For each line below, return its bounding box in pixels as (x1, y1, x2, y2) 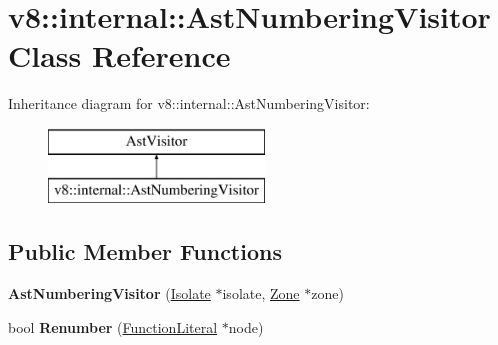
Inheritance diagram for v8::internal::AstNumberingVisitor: (8, 93, 370, 114)
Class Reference (8, 35, 231, 76)
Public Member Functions (8, 236, 282, 267)
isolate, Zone (222, 283, 300, 304)
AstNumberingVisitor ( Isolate (8, 283, 211, 304)
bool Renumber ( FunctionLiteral (8, 316, 218, 337)
